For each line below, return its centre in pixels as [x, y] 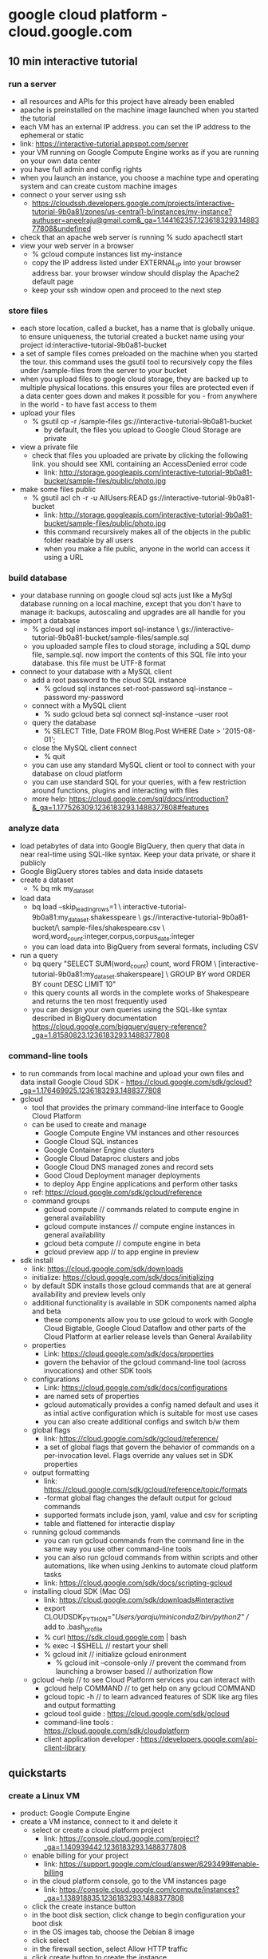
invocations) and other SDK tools [98, 1370]
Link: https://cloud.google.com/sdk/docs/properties [128, 1353]
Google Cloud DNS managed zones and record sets [128, 1166]
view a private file [49, 447]
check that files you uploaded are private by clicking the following [140, 455]
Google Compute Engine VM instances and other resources [141, 1133]
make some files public [58, 489]
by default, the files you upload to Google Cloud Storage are [142, 430]
